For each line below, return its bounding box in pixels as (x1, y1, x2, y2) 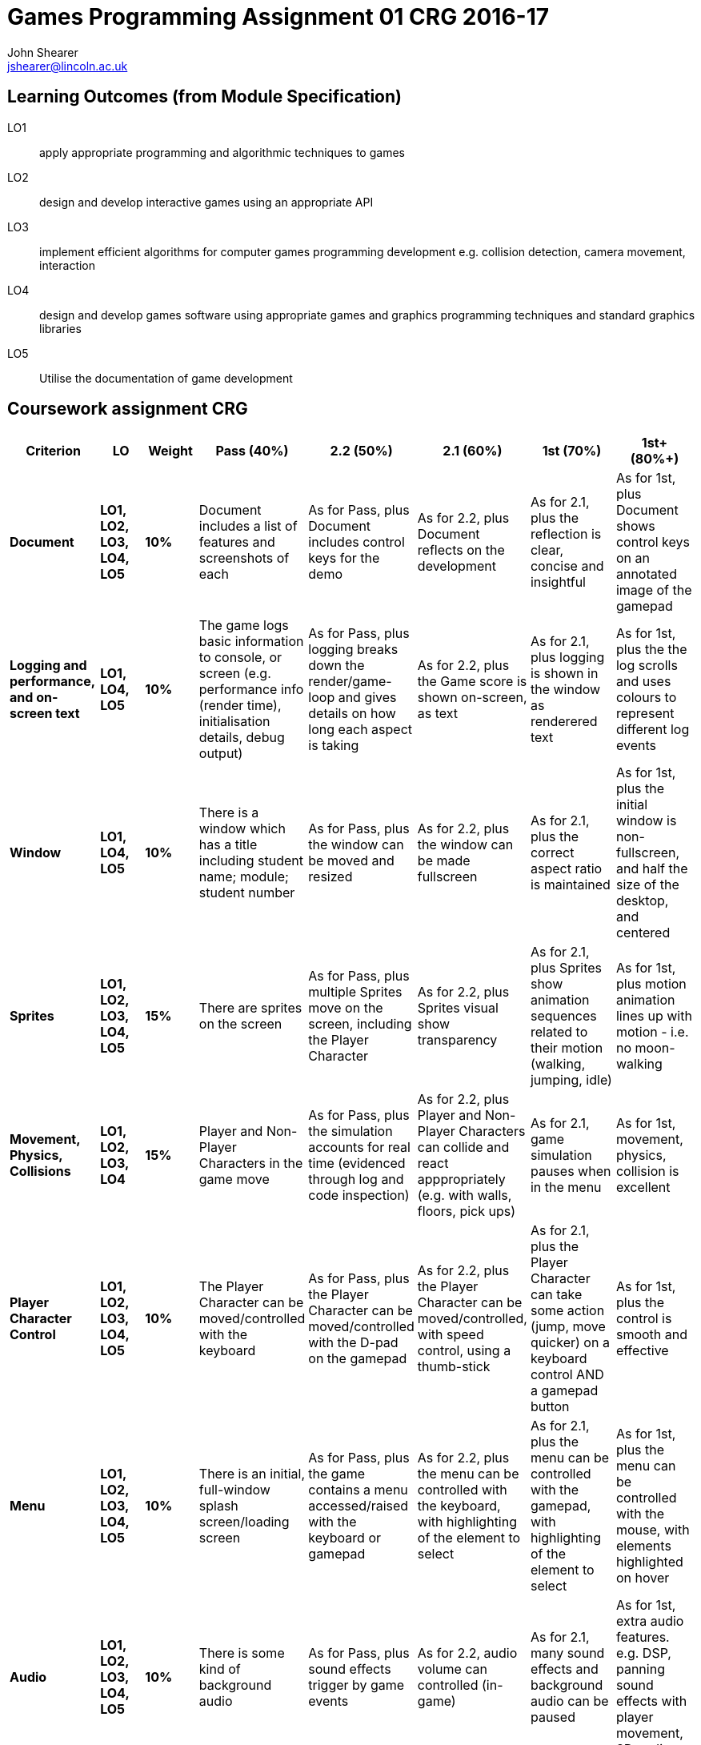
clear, (530, 542, 564, 559)
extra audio (615, 1613, 684, 1630)
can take (530, 1286, 583, 1303)
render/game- (308, 673, 392, 690)
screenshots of (198, 550, 290, 567)
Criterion (26, 443, 81, 459)
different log (615, 721, 690, 738)
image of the (615, 582, 692, 599)
